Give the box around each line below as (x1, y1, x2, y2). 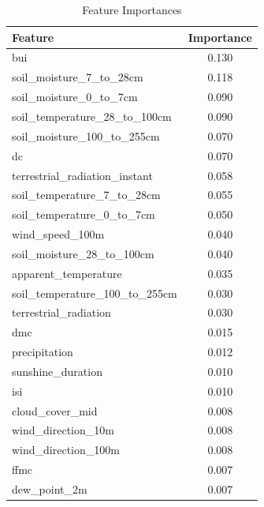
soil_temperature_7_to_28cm (12, 186, 161, 203)
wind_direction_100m (12, 441, 120, 458)
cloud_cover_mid (12, 402, 98, 419)
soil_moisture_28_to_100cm (12, 245, 154, 261)
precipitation (12, 344, 73, 360)
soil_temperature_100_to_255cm (12, 284, 177, 301)
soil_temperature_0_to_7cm (12, 206, 155, 223)
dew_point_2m (12, 481, 87, 497)
